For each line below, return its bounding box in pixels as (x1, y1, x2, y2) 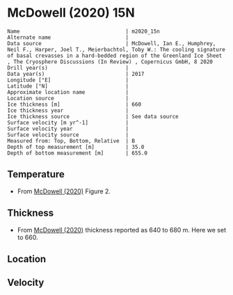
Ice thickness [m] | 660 (7, 101, 141, 108)
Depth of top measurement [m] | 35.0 (7, 143, 145, 150)
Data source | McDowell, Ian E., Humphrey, (7, 40, 216, 47)
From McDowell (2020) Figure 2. (17, 186, 111, 196)
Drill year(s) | (7, 64, 129, 71)
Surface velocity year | (7, 125, 129, 132)
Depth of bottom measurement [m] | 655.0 (7, 150, 148, 157)
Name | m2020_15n (7, 28, 160, 35)
